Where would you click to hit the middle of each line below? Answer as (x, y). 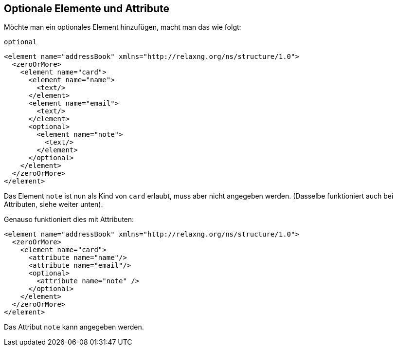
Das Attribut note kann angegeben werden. (74, 327)
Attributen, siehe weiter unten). (54, 204)
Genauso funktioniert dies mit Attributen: (69, 220)
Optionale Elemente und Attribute (87, 9)
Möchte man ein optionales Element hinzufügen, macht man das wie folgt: (123, 27)
